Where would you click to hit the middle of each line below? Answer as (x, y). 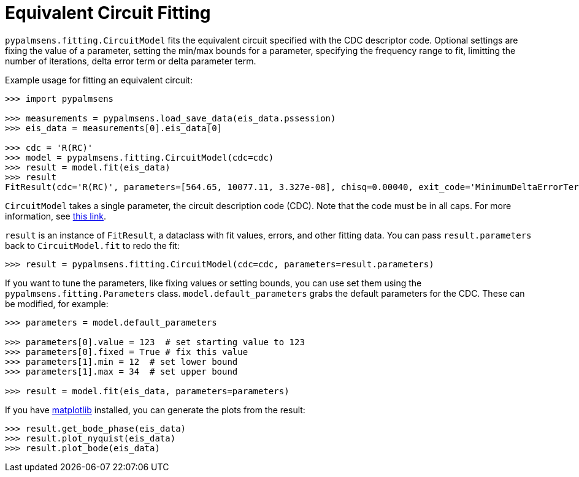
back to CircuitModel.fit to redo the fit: (92, 245)
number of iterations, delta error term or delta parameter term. (131, 61)
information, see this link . (56, 216)
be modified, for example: (57, 303)
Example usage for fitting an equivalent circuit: (99, 80)
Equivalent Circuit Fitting (108, 13)
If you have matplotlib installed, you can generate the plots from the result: (155, 410)
